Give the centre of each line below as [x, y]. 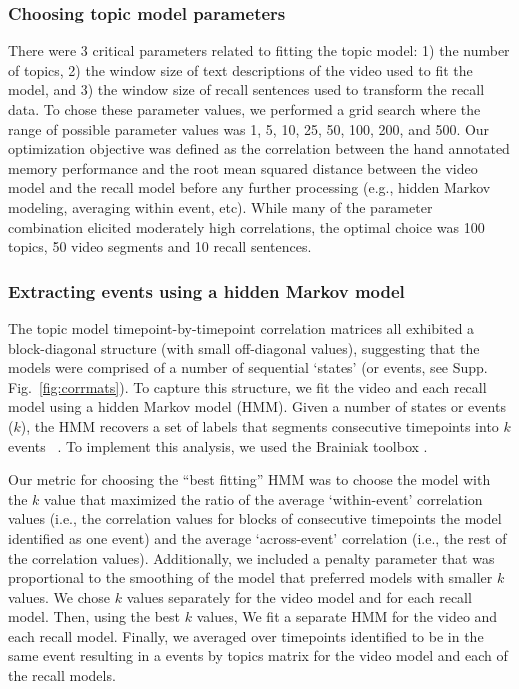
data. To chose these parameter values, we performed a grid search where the [244, 109]
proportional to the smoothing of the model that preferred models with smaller [250, 577]
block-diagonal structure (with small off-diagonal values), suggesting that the [244, 347]
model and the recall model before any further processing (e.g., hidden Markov [249, 187]
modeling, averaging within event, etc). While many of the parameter [220, 206]
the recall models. [62, 675]
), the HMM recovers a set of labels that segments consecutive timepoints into [259, 425]
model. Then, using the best [94, 616]
